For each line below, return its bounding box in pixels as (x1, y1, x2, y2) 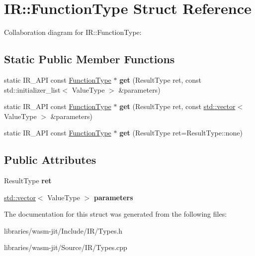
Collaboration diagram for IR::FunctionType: (4, 27, 142, 37)
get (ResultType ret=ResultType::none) (119, 128, 243, 138)
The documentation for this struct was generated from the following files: (4, 209, 227, 219)
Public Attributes (4, 152, 96, 167)
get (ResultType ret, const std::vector (119, 101, 236, 112)
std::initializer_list (4, 84, 61, 95)
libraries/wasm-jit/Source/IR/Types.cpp (4, 242, 127, 253)
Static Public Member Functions (4, 51, 175, 67)
